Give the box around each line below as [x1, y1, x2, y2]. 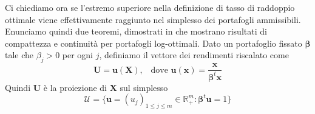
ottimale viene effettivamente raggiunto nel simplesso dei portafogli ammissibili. [5, 13, 301, 25]
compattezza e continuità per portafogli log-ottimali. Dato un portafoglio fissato [5, 36, 302, 49]
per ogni [62, 49, 93, 61]
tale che [5, 49, 34, 61]
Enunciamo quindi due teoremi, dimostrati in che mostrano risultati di [5, 25, 267, 38]
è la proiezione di [43, 81, 107, 93]
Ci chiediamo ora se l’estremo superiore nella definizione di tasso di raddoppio [5, 1, 295, 13]
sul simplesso [120, 81, 168, 93]
